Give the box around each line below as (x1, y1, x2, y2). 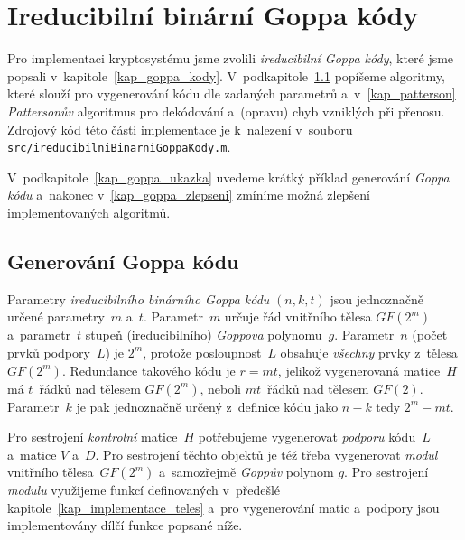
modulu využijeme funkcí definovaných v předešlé (7, 480, 281, 499)
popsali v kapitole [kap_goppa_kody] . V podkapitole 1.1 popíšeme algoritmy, (7, 66, 445, 85)
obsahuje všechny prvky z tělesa (280, 342, 458, 361)
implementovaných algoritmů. (7, 202, 171, 221)
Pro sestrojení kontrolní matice (7, 427, 178, 446)
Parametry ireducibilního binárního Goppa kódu (7, 289, 270, 308)
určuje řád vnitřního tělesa (224, 307, 372, 326)
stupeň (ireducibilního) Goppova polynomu (85, 325, 322, 344)
